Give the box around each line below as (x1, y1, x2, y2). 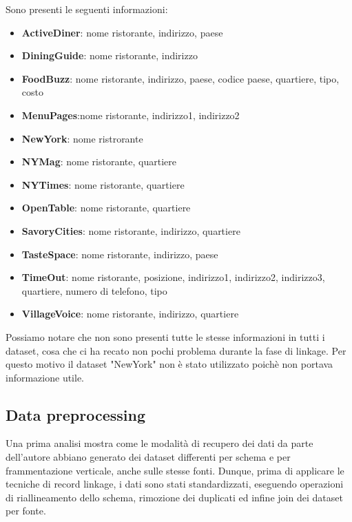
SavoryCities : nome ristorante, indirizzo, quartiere (21, 223, 240, 238)
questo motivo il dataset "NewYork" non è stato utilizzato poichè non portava (6, 357, 333, 371)
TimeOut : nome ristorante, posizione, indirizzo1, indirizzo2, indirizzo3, (21, 270, 325, 284)
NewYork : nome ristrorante (21, 131, 143, 145)
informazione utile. (6, 370, 85, 384)
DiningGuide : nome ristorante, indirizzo (21, 48, 198, 63)
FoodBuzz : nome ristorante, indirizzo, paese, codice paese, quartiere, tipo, (21, 71, 340, 85)
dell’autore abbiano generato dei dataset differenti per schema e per (6, 450, 291, 464)
